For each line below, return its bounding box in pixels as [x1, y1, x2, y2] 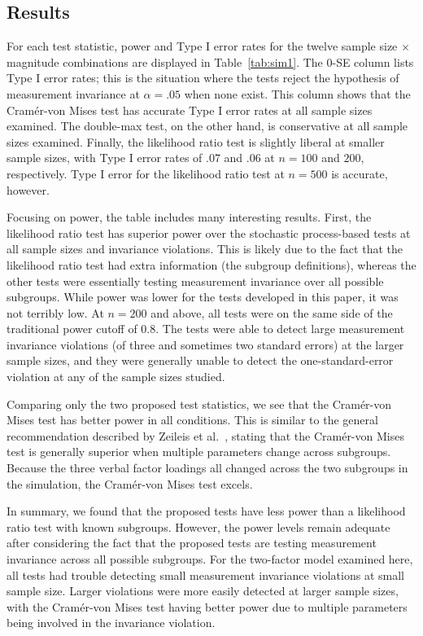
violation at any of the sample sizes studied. [7, 368, 225, 385]
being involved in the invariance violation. [7, 614, 216, 631]
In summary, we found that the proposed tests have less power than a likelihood [7, 502, 406, 520]
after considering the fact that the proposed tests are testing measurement [7, 534, 377, 551]
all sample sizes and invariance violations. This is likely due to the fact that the [7, 240, 403, 257]
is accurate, [331, 164, 388, 182]
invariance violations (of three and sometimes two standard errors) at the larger [7, 336, 404, 353]
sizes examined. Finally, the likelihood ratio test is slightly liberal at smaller [7, 133, 385, 150]
